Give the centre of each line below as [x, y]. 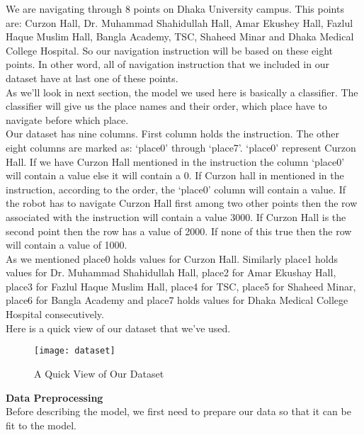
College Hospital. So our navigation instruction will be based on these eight [170, 50]
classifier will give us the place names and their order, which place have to [166, 106]
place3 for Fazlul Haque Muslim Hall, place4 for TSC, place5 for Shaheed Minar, [181, 286]
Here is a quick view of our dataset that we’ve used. [118, 328]
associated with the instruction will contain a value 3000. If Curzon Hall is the [176, 216]
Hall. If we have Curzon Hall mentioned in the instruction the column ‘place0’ [175, 161]
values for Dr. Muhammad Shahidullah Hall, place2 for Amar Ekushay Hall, [171, 272]
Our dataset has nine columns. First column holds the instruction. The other [173, 134]
